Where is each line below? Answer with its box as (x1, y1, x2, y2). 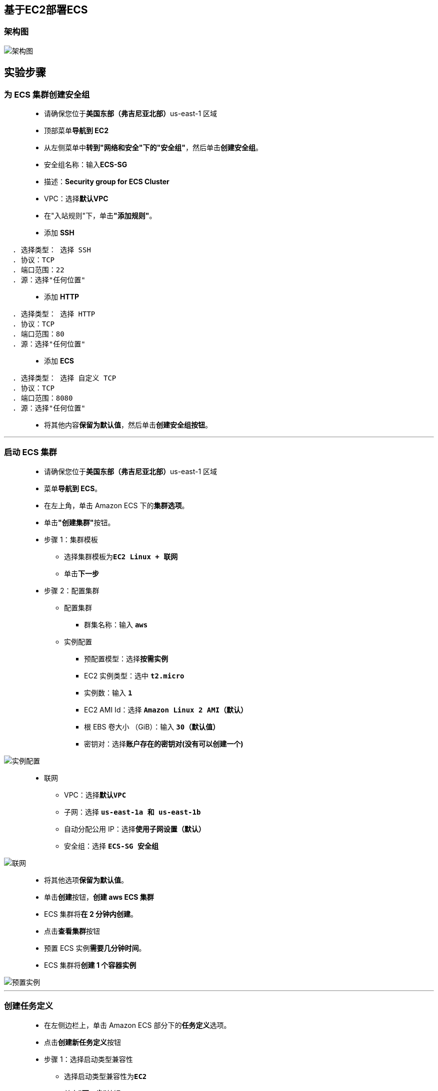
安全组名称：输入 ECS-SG (44, 160, 127, 169)
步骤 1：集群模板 (44, 535, 98, 544)
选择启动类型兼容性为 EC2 (64, 1071, 147, 1080)
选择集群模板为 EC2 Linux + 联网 (64, 552, 178, 561)
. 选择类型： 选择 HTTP (12, 310, 95, 318)
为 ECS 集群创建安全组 (4, 89, 90, 100)
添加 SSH (44, 228, 74, 237)
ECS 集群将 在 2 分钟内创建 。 (44, 909, 138, 918)
